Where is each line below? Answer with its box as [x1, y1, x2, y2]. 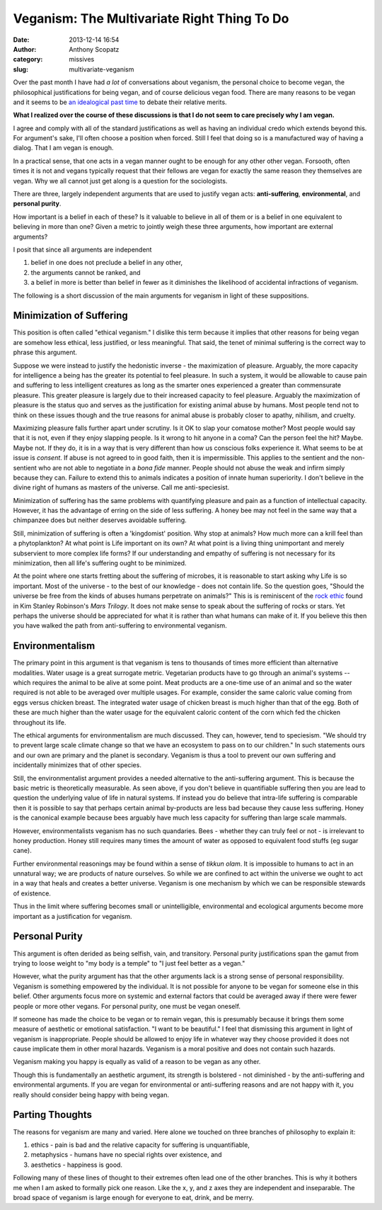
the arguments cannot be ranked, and [30, 268, 141, 276]
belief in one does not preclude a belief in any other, [30, 259, 183, 267]
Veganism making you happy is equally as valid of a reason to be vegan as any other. [13, 1058, 261, 1066]
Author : [13, 45, 37, 53]
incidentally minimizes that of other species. [13, 761, 141, 769]
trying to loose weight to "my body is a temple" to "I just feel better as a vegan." [13, 959, 245, 967]
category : [13, 55, 43, 64]
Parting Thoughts [13, 1109, 92, 1121]
